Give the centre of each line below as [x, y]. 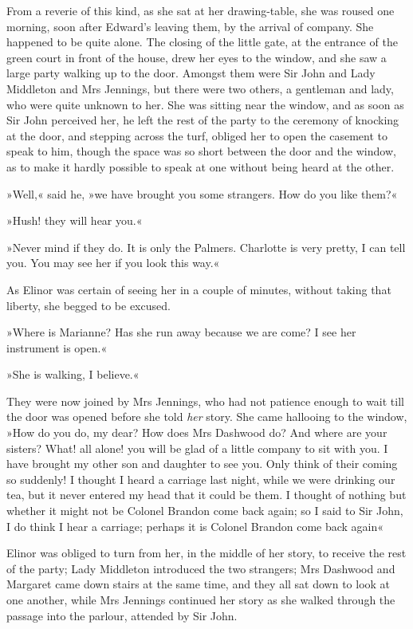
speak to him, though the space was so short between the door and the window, [201, 151]
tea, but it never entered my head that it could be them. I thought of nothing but [206, 495]
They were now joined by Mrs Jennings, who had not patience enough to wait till [205, 401]
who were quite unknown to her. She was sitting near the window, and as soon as [205, 104]
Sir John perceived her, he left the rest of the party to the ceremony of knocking [203, 120]
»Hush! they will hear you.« [75, 220]
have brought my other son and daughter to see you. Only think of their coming [202, 464]
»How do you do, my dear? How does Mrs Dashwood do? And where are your [197, 432]
